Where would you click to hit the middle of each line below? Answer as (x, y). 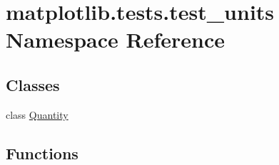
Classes (33, 84)
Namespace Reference (115, 39)
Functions (42, 153)
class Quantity (37, 114)
